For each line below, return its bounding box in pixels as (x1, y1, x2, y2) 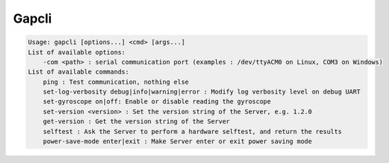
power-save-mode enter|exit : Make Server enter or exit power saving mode (43, 137, 312, 145)
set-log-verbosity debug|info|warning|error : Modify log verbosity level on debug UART (43, 88, 361, 96)
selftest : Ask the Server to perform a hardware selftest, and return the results (43, 128, 342, 135)
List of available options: (28, 48, 125, 56)
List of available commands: (28, 68, 130, 76)
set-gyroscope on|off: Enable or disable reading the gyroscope (43, 98, 271, 106)
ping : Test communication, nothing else (43, 78, 189, 86)
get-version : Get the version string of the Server (43, 118, 230, 125)
